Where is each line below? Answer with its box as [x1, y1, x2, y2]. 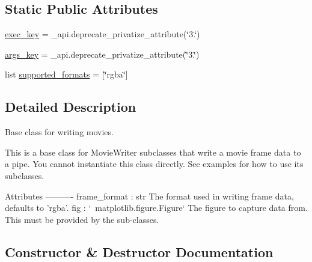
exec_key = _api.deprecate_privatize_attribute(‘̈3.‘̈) [5, 28, 200, 40]
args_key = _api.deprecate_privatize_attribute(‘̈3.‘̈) [5, 47, 200, 60]
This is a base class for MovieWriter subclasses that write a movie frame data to [5, 145, 301, 158]
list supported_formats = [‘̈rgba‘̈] [5, 68, 128, 81]
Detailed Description [5, 97, 136, 116]
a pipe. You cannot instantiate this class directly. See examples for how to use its [5, 157, 304, 170]
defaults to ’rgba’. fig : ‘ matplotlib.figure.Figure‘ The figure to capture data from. [5, 201, 308, 214]
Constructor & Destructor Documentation [5, 242, 274, 261]
